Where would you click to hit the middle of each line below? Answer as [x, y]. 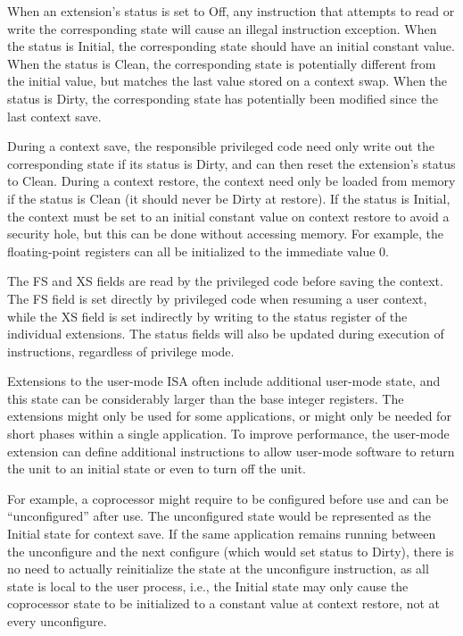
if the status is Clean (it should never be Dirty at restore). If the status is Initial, [229, 198]
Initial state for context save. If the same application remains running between [222, 534]
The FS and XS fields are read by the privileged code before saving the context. [225, 281]
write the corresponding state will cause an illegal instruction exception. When [222, 28]
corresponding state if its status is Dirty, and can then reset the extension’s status [231, 163]
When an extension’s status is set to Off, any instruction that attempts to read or [231, 11]
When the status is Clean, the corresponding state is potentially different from [222, 63]
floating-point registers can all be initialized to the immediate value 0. [198, 251]
